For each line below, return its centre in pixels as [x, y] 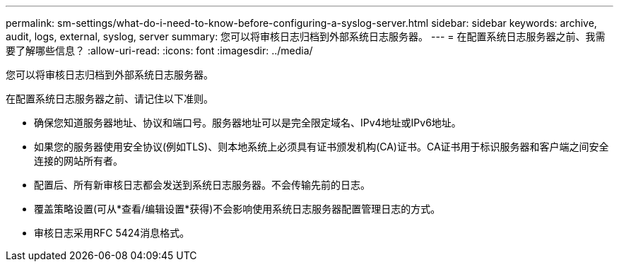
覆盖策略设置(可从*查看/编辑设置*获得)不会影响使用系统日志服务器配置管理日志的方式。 [237, 209]
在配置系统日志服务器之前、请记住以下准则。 [110, 99]
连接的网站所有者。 [78, 161]
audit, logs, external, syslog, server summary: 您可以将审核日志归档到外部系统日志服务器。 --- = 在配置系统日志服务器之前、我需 [306, 36]
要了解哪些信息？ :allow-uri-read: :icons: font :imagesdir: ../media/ [159, 51]
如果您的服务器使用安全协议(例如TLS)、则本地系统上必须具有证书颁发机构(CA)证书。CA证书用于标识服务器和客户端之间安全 [322, 147]
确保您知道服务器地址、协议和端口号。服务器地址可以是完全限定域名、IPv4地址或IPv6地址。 [248, 123]
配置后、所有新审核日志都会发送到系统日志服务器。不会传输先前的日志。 [202, 185]
